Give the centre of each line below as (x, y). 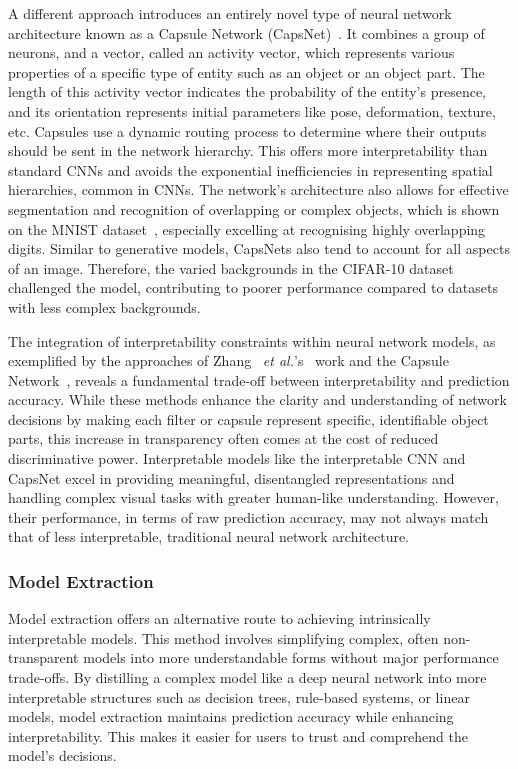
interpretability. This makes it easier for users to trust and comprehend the (238, 735)
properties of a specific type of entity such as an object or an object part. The (246, 71)
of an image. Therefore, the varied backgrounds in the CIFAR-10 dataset (231, 267)
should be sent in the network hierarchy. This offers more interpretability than (248, 150)
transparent (43, 657)
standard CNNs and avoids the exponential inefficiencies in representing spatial (250, 169)
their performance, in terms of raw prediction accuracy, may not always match (248, 516)
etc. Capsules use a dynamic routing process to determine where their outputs (247, 130)
